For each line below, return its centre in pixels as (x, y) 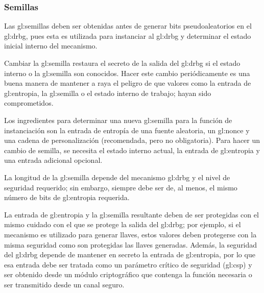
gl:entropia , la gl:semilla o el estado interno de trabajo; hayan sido (108, 93)
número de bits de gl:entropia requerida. (67, 197)
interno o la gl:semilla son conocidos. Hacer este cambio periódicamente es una (127, 73)
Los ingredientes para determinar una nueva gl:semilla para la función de (118, 120)
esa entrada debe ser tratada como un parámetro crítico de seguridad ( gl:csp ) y (128, 264)
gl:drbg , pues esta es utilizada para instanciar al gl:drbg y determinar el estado (128, 35)
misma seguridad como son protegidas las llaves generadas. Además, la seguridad (131, 244)
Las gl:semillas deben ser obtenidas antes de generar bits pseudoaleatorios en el (128, 26)
